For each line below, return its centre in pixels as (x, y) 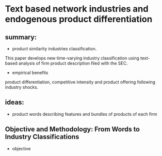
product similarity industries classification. (54, 49)
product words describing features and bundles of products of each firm (85, 114)
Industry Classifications (42, 137)
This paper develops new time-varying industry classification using (72, 58)
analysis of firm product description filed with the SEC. (73, 63)
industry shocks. (22, 87)
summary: (21, 37)
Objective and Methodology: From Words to (72, 129)
